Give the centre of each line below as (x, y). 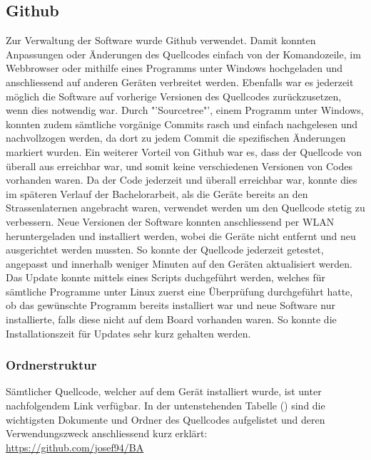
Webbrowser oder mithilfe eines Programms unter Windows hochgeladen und (174, 68)
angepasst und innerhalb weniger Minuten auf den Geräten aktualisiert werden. (179, 263)
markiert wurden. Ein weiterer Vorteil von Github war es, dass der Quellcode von (184, 151)
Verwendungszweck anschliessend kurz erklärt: (107, 433)
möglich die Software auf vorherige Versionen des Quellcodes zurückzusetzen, (174, 96)
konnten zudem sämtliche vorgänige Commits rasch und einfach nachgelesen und (182, 124)
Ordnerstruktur (51, 365)
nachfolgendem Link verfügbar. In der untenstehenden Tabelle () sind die (166, 406)
